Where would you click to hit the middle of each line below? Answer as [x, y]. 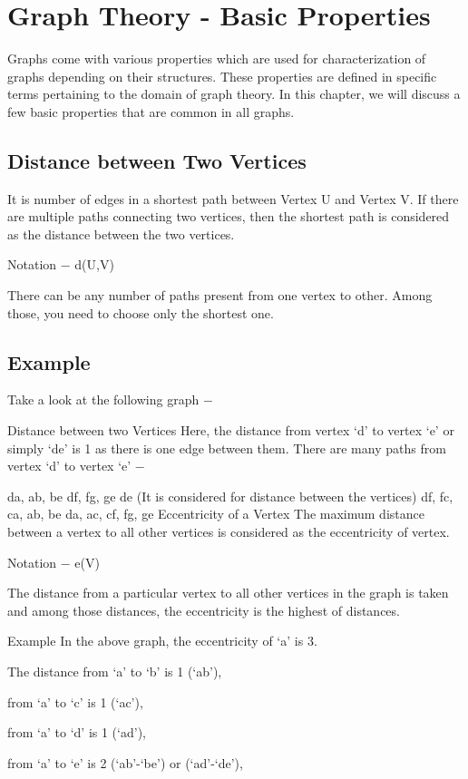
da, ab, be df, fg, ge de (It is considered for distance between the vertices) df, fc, [230, 496]
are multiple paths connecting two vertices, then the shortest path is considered [229, 216]
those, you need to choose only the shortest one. [141, 312]
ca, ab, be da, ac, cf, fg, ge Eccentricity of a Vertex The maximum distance [216, 514]
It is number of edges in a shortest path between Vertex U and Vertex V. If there [233, 198]
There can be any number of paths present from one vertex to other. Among [220, 295]
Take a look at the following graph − [110, 399]
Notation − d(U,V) [61, 264]
